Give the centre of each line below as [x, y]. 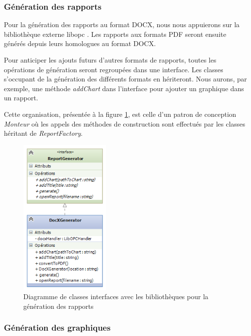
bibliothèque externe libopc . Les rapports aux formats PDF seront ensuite [115, 34]
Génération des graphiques [57, 328]
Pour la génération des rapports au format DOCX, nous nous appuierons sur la [122, 24]
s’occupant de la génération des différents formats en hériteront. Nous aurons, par [125, 79]
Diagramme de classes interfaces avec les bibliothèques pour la [116, 296]
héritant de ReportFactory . [43, 133]
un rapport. [21, 98]
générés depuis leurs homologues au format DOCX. [80, 43]
